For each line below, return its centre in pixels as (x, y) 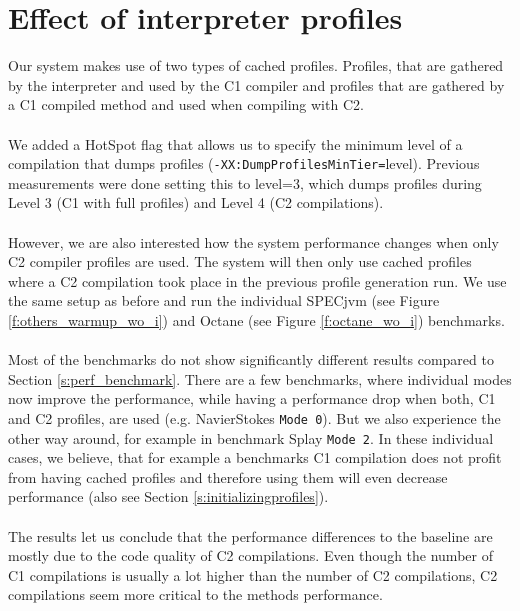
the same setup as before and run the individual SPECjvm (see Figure (224, 300)
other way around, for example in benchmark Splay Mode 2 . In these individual (251, 437)
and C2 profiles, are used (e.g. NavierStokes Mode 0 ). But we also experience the (254, 417)
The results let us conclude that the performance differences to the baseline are (250, 535)
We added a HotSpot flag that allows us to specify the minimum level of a (235, 143)
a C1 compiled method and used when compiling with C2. (186, 104)
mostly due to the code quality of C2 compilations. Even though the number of (250, 555)
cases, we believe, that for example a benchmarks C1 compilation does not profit (255, 457)
